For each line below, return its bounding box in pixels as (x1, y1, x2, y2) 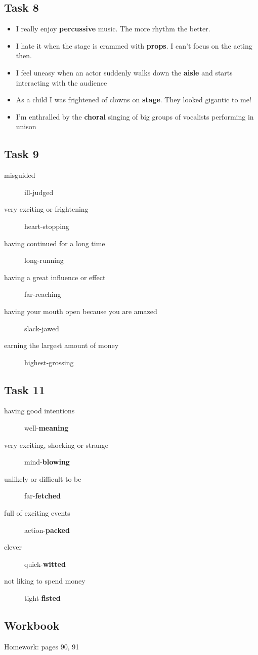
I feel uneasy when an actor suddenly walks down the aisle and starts (16, 67, 233, 78)
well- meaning (24, 422, 69, 433)
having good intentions (4, 405, 75, 416)
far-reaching (24, 289, 61, 299)
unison (16, 121, 36, 132)
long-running (24, 255, 64, 265)
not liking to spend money (4, 575, 85, 586)
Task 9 (4, 146, 39, 162)
